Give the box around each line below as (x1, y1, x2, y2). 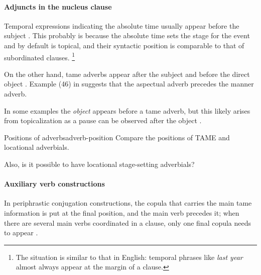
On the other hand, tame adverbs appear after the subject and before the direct (4, 68, 250, 79)
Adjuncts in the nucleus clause (4, 1, 112, 12)
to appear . (4, 227, 38, 238)
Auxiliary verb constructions (4, 178, 105, 189)
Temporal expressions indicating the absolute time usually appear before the (4, 20, 239, 31)
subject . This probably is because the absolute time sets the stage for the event (4, 30, 250, 41)
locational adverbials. (4, 142, 69, 152)
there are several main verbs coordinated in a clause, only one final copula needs (4, 217, 251, 228)
